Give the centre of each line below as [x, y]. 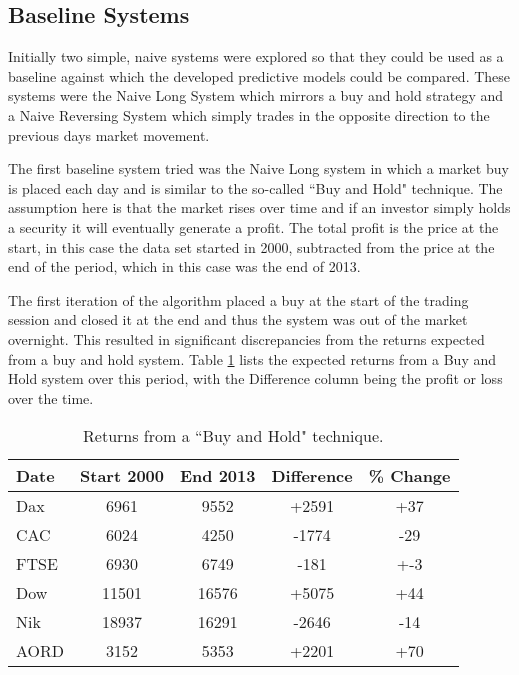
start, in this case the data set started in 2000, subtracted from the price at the [251, 246]
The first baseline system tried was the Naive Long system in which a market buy [258, 168]
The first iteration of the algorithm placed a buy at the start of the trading [238, 299]
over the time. [51, 397]
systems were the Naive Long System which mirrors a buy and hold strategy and [256, 95]
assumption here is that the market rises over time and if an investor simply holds [259, 207]
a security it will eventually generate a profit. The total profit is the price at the [253, 226]
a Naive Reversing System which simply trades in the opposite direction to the [249, 114]
